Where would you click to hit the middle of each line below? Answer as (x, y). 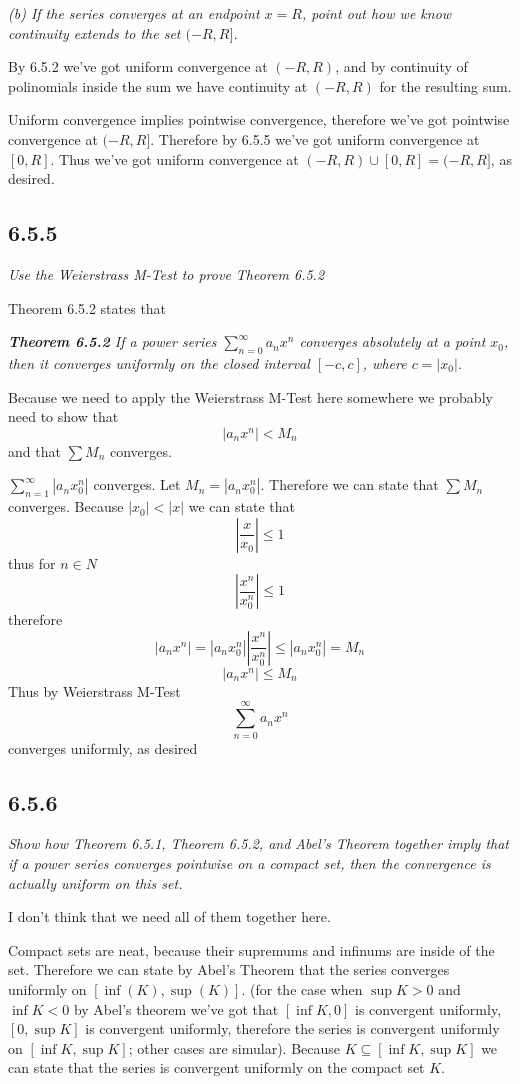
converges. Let (137, 484)
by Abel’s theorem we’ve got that (176, 1008)
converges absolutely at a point (392, 341)
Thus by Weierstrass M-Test (94, 690)
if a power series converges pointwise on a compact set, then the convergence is (249, 863)
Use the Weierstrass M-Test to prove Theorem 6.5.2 (166, 273)
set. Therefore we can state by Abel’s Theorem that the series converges (229, 969)
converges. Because (66, 506)
